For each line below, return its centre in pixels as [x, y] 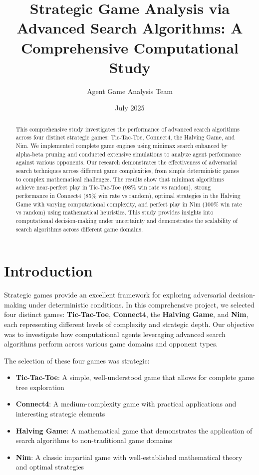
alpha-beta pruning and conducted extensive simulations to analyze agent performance [128, 154]
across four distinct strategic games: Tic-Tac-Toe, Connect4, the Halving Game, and [125, 137]
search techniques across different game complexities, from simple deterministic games [127, 170]
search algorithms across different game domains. [79, 229]
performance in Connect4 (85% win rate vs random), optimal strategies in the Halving [128, 195]
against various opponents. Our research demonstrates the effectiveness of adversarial [126, 162]
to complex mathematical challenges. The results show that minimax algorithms [120, 179]
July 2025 [130, 108]
